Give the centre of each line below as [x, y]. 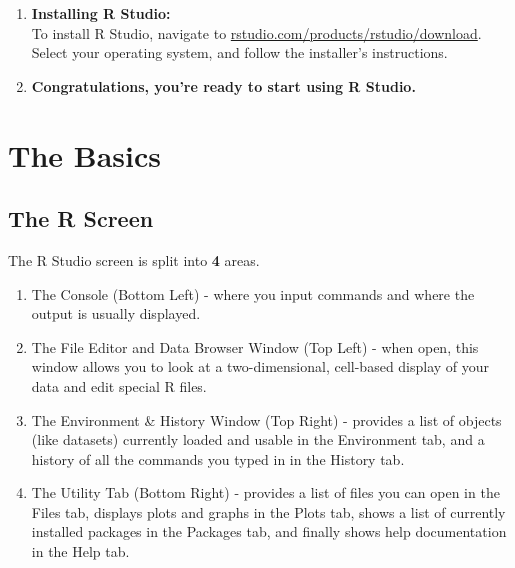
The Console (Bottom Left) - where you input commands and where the [253, 293]
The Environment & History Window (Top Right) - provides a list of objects [266, 419]
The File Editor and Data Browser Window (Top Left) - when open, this [255, 346]
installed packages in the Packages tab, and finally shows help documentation [269, 531]
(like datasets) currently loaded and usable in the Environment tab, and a [258, 439]
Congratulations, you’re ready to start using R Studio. [223, 85]
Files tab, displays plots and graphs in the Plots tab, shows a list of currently [268, 511]
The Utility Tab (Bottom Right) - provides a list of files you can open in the [265, 492]
